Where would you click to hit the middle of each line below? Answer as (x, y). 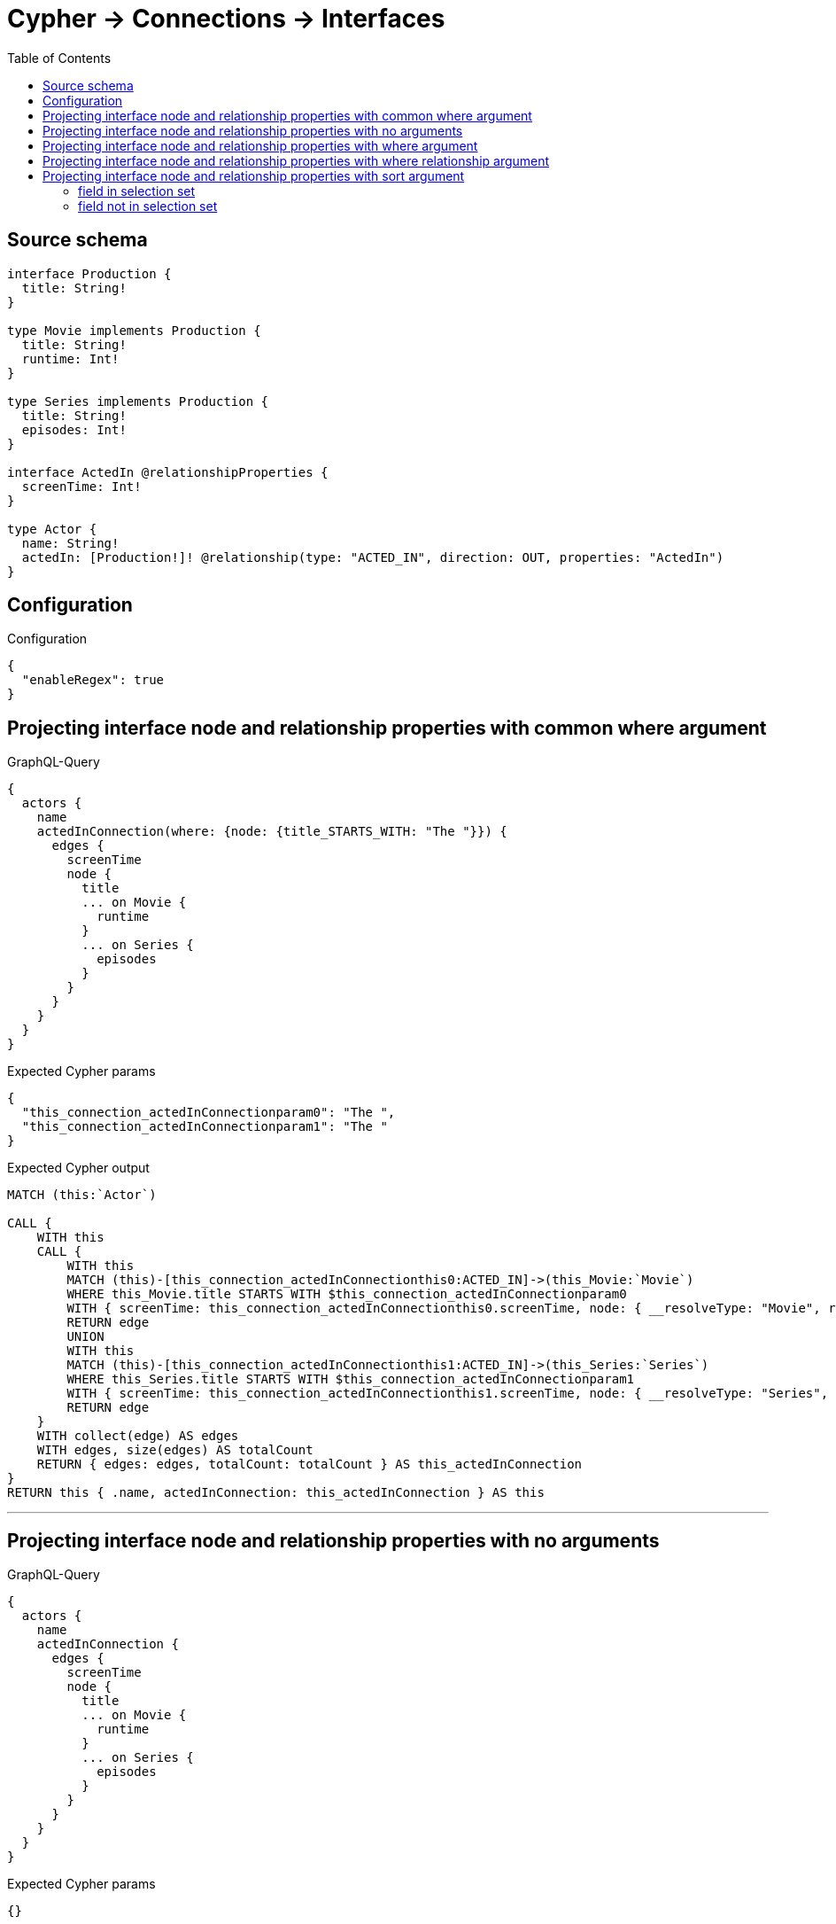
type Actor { (52, 529)
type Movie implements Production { (134, 330)
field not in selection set (148, 206)
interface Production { (89, 273)
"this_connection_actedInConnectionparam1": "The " (205, 1127)
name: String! (70, 543)
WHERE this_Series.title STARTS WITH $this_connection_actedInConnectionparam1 (351, 1379)
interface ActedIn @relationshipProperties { (168, 472)
